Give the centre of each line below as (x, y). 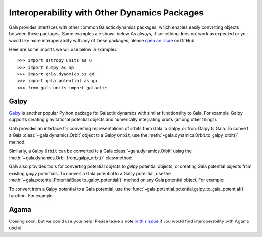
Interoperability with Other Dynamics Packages (106, 13)
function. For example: (32, 195)
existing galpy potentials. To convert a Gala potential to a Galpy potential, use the (90, 173)
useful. (16, 228)
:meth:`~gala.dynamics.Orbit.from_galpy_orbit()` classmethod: (71, 158)
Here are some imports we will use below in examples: (63, 49)
